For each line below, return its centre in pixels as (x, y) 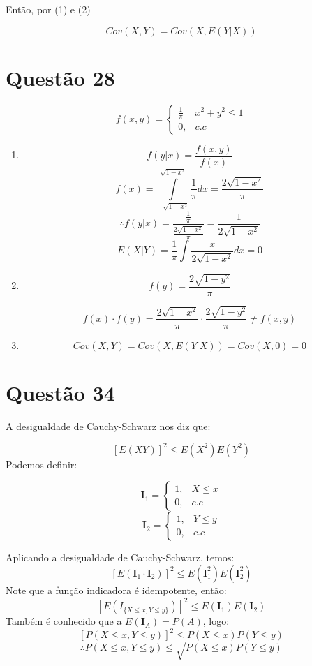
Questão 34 (60, 392)
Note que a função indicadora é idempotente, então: (116, 590)
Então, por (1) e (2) (48, 9)
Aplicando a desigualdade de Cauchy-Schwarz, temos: (120, 557)
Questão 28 (60, 77)
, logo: (216, 621)
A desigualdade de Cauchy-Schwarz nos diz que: (108, 425)
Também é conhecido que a (64, 621)
